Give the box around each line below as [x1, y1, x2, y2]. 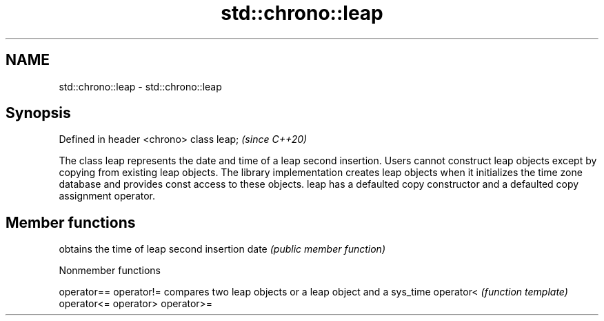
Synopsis [6, 104, 71, 122]
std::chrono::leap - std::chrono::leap [59, 80, 222, 93]
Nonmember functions [59, 264, 161, 277]
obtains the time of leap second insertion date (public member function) [59, 243, 385, 255]
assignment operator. [59, 190, 156, 202]
